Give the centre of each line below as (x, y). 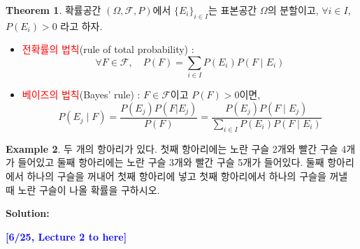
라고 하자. (81, 25)
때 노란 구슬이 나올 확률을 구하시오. (83, 189)
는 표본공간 (233, 10)
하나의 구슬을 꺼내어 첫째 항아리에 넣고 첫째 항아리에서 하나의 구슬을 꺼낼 (187, 175)
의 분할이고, (293, 10)
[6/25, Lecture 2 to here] (66, 236)
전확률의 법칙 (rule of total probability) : (108, 49)
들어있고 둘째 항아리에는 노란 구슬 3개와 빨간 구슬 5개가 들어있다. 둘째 (171, 162)
